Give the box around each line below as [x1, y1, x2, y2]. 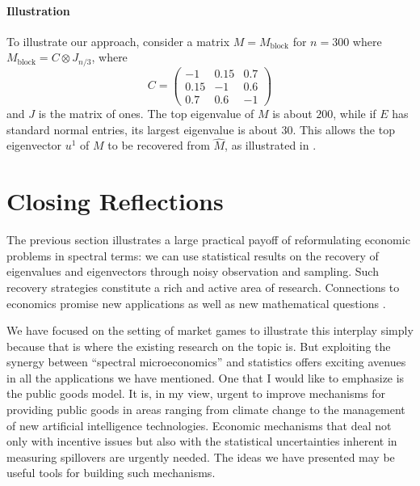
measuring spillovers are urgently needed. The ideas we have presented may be [6, 448, 395, 465]
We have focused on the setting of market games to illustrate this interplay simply [6, 322, 414, 339]
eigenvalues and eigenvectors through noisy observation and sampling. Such [6, 263, 379, 280]
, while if [333, 105, 376, 121]
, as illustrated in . [225, 137, 317, 154]
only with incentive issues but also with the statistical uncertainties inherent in [6, 433, 397, 450]
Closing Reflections [6, 184, 224, 218]
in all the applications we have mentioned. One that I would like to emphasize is [6, 369, 405, 386]
